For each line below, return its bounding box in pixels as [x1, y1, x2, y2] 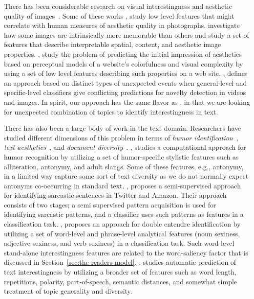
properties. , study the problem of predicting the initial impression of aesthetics [4, 48, 242, 59]
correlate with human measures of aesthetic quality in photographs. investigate [4, 20, 240, 30]
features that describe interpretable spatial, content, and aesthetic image [4, 39, 221, 49]
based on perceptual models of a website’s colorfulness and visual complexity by [4, 58, 243, 69]
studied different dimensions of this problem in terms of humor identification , [4, 132, 238, 142]
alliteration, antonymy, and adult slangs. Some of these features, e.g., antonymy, [4, 161, 244, 171]
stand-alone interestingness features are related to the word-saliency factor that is [4, 247, 248, 257]
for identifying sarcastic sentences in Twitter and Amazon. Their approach [4, 190, 227, 200]
